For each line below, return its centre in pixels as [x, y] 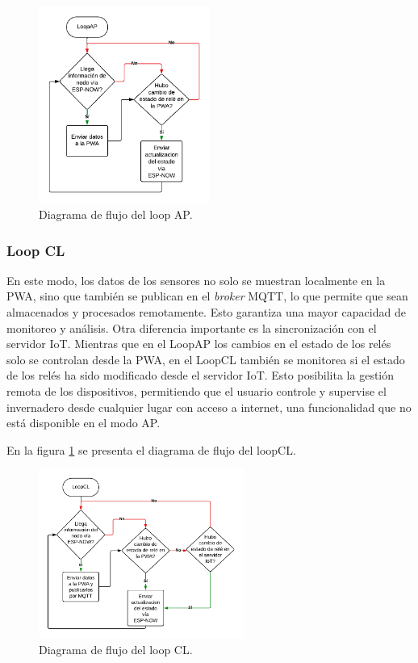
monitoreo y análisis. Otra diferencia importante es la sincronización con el [192, 327]
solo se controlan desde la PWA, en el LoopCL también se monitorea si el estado [206, 359]
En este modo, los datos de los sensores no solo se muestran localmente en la [196, 280]
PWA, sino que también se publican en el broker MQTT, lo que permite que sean [207, 296]
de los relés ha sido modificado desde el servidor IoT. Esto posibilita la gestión [201, 375]
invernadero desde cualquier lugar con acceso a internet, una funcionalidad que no [209, 407]
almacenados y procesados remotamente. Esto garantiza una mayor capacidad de [206, 312]
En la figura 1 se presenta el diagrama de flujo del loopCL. [151, 449]
